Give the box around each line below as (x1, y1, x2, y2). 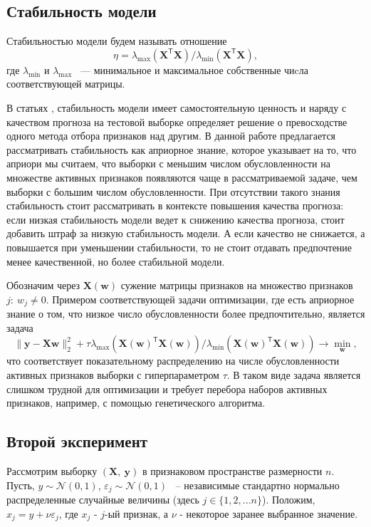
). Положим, (261, 491, 315, 506)
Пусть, (6, 477, 35, 492)
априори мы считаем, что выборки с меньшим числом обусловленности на (6, 156, 330, 171)
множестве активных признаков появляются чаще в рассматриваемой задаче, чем (6, 169, 357, 184)
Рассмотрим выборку (6, 463, 98, 478)
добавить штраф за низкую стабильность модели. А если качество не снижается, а (6, 226, 365, 241)
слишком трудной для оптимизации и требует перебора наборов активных (6, 381, 328, 396)
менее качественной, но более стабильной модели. (6, 254, 225, 268)
